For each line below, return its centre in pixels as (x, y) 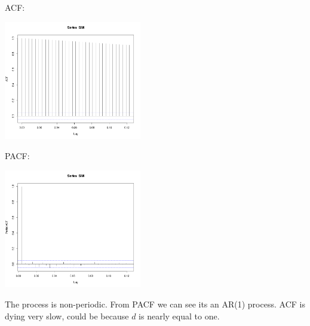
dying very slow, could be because (67, 316)
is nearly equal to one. (179, 316)
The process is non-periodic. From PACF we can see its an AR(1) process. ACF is (155, 304)
